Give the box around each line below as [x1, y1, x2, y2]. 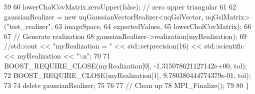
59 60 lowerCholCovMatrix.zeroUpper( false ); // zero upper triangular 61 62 [4, 1, 236, 11]
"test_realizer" [6, 21, 51, 31]
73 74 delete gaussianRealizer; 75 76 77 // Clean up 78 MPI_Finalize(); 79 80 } [4, 79, 249, 90]
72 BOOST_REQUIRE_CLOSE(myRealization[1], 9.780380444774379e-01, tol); [4, 70, 251, 80]
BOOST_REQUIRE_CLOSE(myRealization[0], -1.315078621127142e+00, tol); [4, 60, 247, 70]
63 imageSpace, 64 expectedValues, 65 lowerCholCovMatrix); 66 [55, 21, 251, 31]
